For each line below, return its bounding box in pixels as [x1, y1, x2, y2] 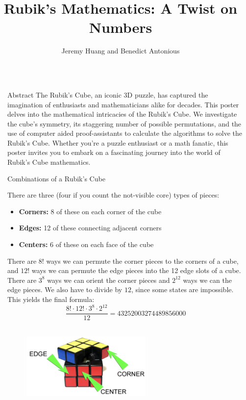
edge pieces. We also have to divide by [7, 284, 123, 295]
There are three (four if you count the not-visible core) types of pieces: [7, 190, 220, 200]
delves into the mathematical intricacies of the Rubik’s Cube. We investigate [7, 109, 237, 119]
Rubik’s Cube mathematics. [7, 157, 91, 167]
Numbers [89, 17, 152, 37]
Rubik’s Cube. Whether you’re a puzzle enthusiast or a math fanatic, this [7, 137, 228, 148]
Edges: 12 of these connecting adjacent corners [19, 223, 162, 233]
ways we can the [183, 275, 232, 285]
